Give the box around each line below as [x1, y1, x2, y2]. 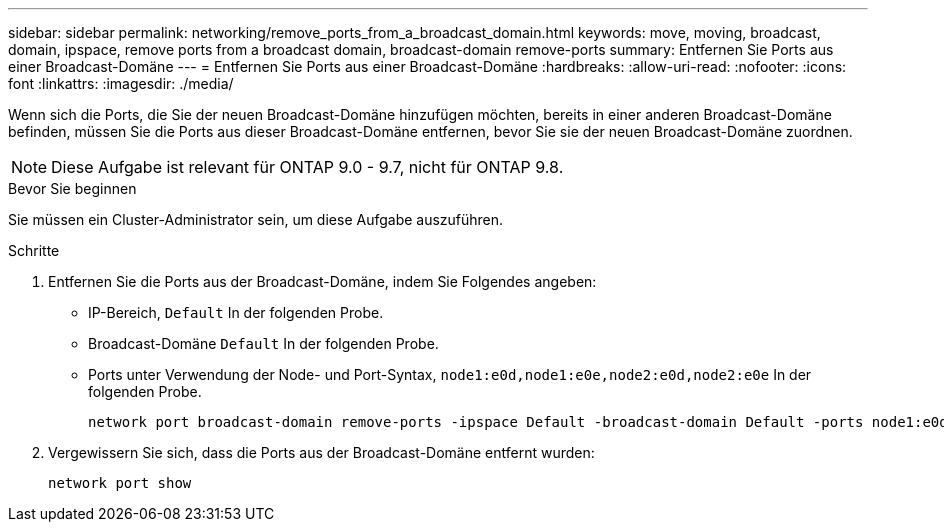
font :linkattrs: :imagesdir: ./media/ [8, 75, 234, 92]
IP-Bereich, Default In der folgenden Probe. [88, 304, 384, 321]
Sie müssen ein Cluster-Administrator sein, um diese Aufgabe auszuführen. [8, 211, 504, 228]
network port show [48, 475, 192, 491]
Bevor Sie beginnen [8, 180, 137, 197]
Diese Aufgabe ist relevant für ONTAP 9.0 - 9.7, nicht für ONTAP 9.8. [51, 157, 564, 177]
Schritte [8, 242, 60, 259]
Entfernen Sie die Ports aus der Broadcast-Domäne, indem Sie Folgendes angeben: [48, 273, 597, 290]
